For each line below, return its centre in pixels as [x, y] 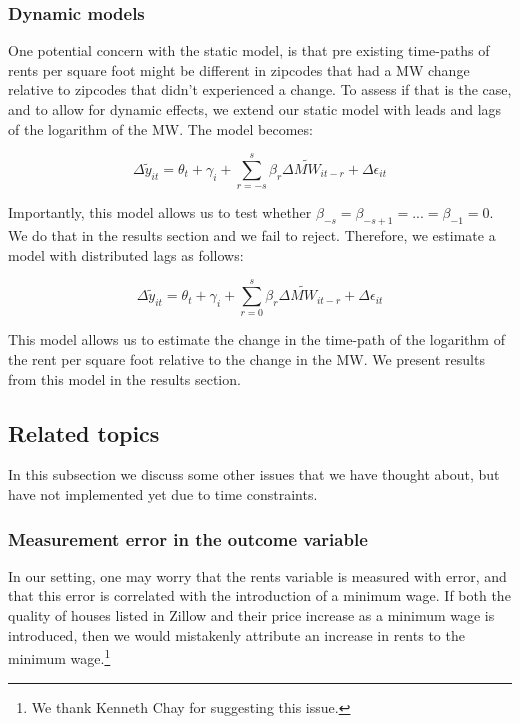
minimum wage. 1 [59, 656]
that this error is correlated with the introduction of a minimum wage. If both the [259, 595]
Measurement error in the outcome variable [188, 538]
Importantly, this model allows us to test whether [160, 212]
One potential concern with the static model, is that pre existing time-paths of [249, 50]
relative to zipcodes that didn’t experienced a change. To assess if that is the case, [260, 89]
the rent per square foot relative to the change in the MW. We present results [246, 359]
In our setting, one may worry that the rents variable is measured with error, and [257, 575]
